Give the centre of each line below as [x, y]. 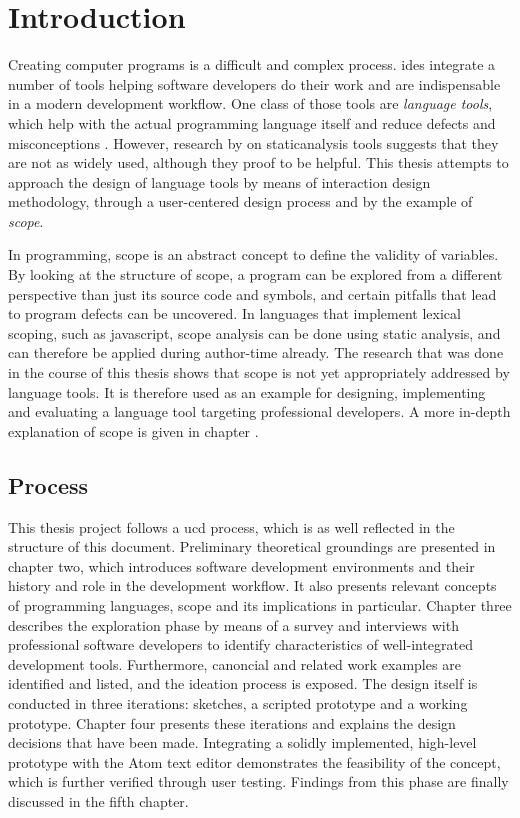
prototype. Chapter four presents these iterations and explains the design [232, 722]
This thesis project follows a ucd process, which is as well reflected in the [231, 526]
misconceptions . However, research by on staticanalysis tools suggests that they [253, 142]
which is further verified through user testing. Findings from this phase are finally [258, 781]
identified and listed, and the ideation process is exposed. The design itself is [243, 683]
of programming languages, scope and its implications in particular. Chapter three [260, 604]
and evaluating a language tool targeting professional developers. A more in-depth [259, 411]
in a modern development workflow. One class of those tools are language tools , [250, 103]
